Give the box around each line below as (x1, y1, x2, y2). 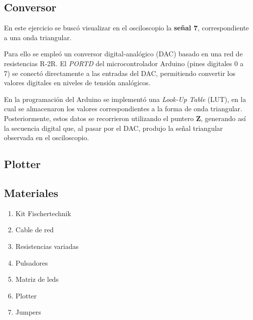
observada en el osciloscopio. (4, 132, 89, 143)
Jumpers (15, 307, 41, 317)
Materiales (4, 185, 58, 200)
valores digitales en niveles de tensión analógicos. (4, 77, 151, 88)
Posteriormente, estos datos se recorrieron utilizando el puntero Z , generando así (4, 113, 246, 123)
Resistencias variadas (15, 241, 79, 251)
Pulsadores (15, 257, 48, 268)
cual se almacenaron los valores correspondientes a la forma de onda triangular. (4, 103, 242, 114)
